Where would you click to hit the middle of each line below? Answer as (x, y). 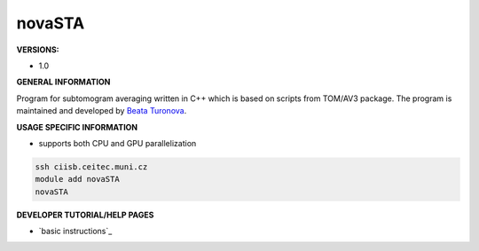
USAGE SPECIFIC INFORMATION (77, 127)
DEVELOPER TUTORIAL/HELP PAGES (85, 215)
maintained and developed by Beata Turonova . (102, 111)
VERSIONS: (38, 50)
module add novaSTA (77, 179)
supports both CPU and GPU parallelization (118, 143)
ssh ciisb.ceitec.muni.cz (91, 167)
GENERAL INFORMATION (63, 82)
